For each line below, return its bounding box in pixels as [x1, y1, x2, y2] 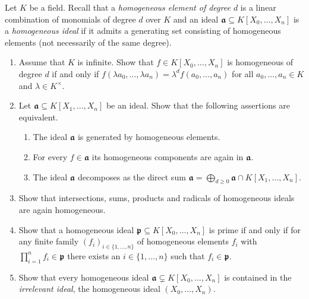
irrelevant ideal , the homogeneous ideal [18, 282, 160, 295]
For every [33, 150, 68, 163]
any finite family [18, 235, 79, 247]
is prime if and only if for [209, 223, 301, 236]
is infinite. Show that [77, 56, 154, 68]
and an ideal [173, 12, 219, 25]
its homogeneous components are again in [92, 150, 244, 163]
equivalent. [18, 110, 58, 123]
